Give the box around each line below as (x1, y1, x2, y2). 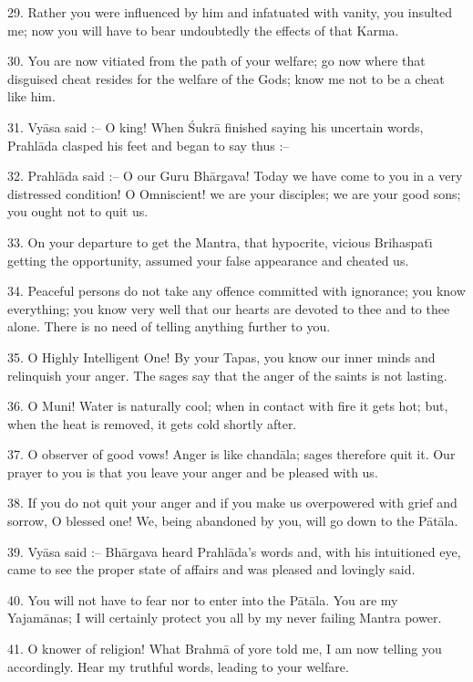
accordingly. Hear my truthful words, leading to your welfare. (7, 656, 349, 676)
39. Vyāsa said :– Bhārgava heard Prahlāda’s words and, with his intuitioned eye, (7, 541, 461, 561)
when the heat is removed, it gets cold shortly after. (7, 414, 297, 433)
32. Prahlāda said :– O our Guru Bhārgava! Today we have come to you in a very (7, 166, 463, 185)
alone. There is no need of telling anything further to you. (7, 317, 331, 336)
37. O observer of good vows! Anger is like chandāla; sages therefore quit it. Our (7, 445, 456, 464)
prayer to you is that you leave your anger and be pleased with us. (7, 462, 378, 481)
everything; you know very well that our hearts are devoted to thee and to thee (7, 299, 450, 318)
